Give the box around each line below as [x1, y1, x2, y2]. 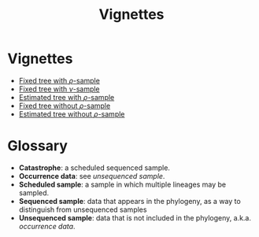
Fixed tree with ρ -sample [18, 76, 100, 85]
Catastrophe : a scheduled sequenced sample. [18, 163, 171, 172]
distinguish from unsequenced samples [18, 205, 147, 214]
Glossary [7, 137, 68, 155]
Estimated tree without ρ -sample [18, 109, 125, 119]
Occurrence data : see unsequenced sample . [18, 171, 165, 180]
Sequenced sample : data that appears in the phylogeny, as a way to [18, 196, 241, 206]
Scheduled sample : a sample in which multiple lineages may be [18, 180, 226, 189]
